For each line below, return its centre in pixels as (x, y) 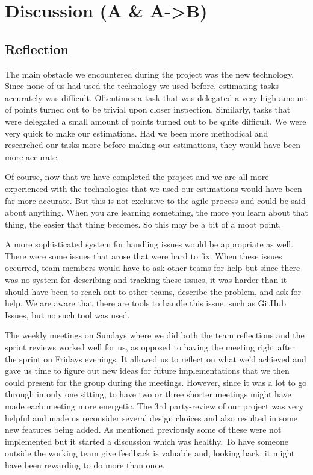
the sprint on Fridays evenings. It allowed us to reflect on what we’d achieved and (156, 359)
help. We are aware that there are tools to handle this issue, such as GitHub (145, 303)
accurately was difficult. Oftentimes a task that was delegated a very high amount (156, 97)
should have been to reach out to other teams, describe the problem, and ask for (153, 291)
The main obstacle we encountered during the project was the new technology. (150, 74)
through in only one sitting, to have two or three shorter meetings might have (148, 394)
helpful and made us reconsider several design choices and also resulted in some (151, 418)
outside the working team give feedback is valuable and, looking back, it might (150, 453)
